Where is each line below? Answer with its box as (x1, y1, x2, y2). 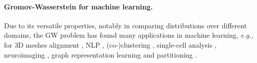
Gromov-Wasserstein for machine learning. (4, 1, 153, 11)
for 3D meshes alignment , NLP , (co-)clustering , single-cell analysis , (4, 39, 217, 50)
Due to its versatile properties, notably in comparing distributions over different (4, 20, 247, 30)
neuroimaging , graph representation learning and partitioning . (4, 49, 197, 60)
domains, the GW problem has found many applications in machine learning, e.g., (4, 30, 254, 40)
